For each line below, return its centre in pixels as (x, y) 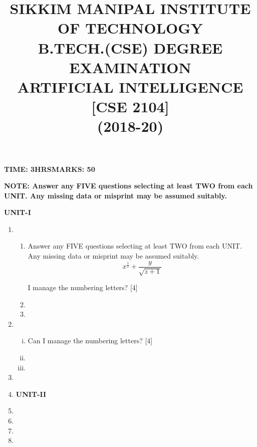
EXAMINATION (130, 67)
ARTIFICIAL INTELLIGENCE (130, 86)
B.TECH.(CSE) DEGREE (130, 47)
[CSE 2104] (130, 106)
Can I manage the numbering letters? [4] (90, 341)
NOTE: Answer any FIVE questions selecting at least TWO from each (128, 186)
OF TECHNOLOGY (130, 28)
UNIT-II (31, 394)
